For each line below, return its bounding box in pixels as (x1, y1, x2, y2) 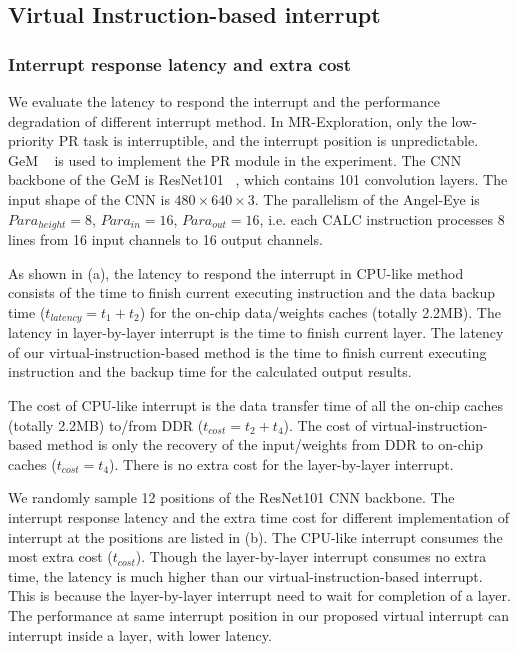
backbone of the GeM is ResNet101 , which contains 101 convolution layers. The (8, 169, 508, 190)
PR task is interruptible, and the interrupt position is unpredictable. (58, 130, 479, 151)
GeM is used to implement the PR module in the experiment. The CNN (8, 149, 462, 170)
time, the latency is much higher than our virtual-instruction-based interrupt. (8, 565, 483, 586)
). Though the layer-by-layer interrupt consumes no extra (135, 546, 487, 567)
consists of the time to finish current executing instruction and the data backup (8, 282, 496, 303)
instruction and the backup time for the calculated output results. (8, 361, 412, 382)
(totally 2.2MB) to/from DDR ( (8, 414, 204, 435)
